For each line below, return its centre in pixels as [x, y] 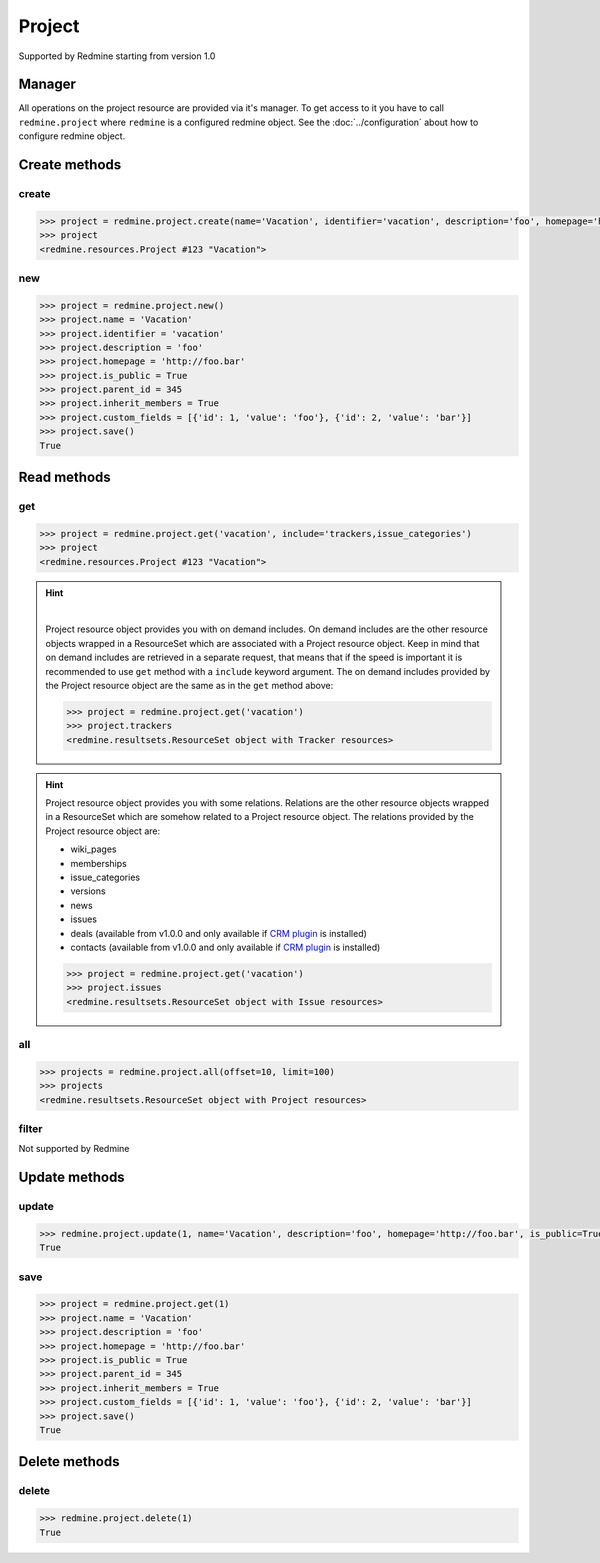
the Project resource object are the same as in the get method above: [189, 685]
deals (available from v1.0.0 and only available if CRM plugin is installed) [218, 933]
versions [88, 891]
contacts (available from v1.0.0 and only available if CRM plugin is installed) [225, 947]
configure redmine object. [72, 136]
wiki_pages [93, 849]
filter [30, 1128]
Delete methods [69, 1461]
